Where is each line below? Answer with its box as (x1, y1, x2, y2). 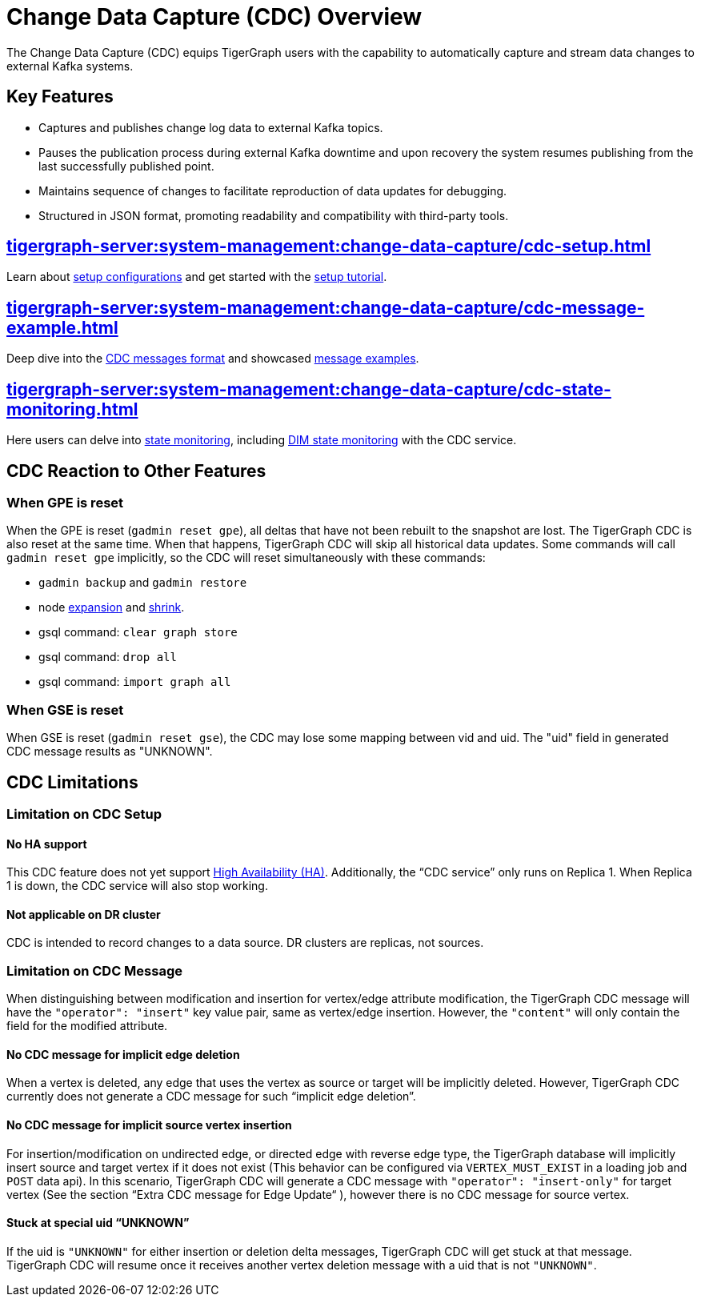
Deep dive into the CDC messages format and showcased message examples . (6, 351, 419, 366)
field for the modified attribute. (6, 1019, 168, 1033)
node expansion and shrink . (38, 600, 185, 615)
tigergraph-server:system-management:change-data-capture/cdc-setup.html (6, 236, 651, 257)
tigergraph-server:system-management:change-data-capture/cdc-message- (6, 297, 645, 318)
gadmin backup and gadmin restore (38, 575, 247, 590)
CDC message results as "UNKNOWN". (6, 744, 213, 759)
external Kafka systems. (6, 58, 134, 73)
